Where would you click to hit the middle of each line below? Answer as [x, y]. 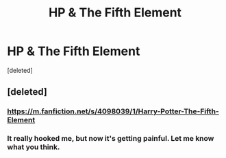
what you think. [34, 147]
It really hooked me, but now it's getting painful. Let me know [111, 139]
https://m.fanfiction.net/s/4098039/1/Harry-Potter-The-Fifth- [113, 111]
